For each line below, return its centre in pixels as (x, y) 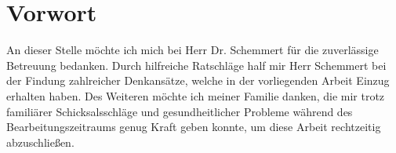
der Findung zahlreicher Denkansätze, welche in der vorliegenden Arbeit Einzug (198, 80)
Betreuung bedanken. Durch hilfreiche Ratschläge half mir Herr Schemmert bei (196, 65)
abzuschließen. (40, 142)
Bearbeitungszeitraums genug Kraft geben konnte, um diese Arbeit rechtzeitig (194, 127)
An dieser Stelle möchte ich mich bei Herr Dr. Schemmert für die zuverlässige (193, 50)
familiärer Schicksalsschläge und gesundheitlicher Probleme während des (180, 111)
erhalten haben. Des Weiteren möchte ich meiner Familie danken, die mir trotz (196, 95)
